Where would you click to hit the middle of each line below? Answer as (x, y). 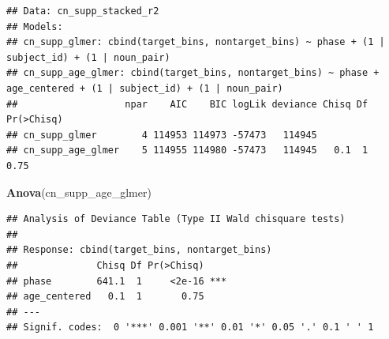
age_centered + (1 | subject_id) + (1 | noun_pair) (145, 88)
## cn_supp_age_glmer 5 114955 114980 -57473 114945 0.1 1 (187, 151)
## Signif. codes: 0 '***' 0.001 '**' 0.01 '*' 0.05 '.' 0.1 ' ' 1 (190, 328)
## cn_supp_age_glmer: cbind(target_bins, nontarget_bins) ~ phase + (193, 73)
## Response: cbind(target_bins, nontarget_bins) (139, 250)
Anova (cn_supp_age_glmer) (79, 192)
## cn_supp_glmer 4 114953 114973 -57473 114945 (162, 135)
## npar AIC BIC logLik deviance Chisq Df (187, 104)
